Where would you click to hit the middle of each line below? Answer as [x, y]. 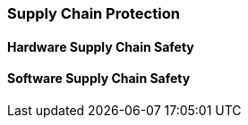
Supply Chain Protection [94, 13]
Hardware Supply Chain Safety [101, 46]
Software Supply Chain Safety [99, 79]
